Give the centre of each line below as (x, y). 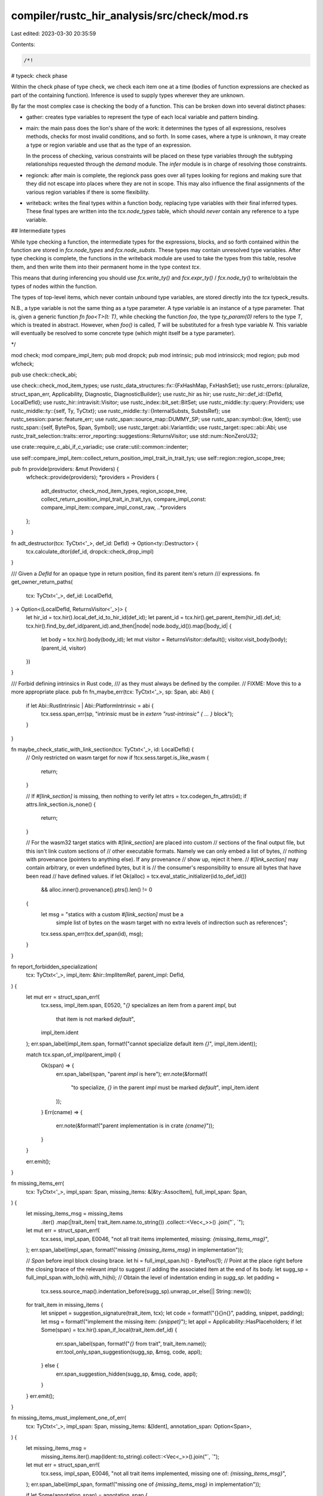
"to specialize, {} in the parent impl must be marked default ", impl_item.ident (165, 1088)
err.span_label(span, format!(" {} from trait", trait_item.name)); (131, 1343)
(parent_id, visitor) (63, 648)
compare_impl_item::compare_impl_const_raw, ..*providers (114, 507)
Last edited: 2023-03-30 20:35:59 (54, 34)
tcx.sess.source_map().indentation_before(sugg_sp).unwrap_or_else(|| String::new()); (146, 1291)
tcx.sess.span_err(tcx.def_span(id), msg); (92, 934)
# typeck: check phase (39, 75)
